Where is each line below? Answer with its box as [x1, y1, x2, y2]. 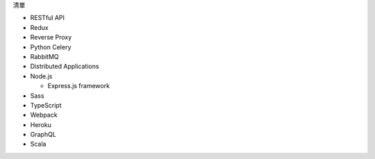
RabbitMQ [30, 52, 59, 60]
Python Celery [30, 42, 72, 51]
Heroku [30, 120, 51, 128]
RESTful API [30, 14, 65, 22]
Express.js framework [47, 82, 110, 90]
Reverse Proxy [30, 33, 72, 42]
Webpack [30, 111, 58, 119]
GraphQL [30, 131, 57, 139]
